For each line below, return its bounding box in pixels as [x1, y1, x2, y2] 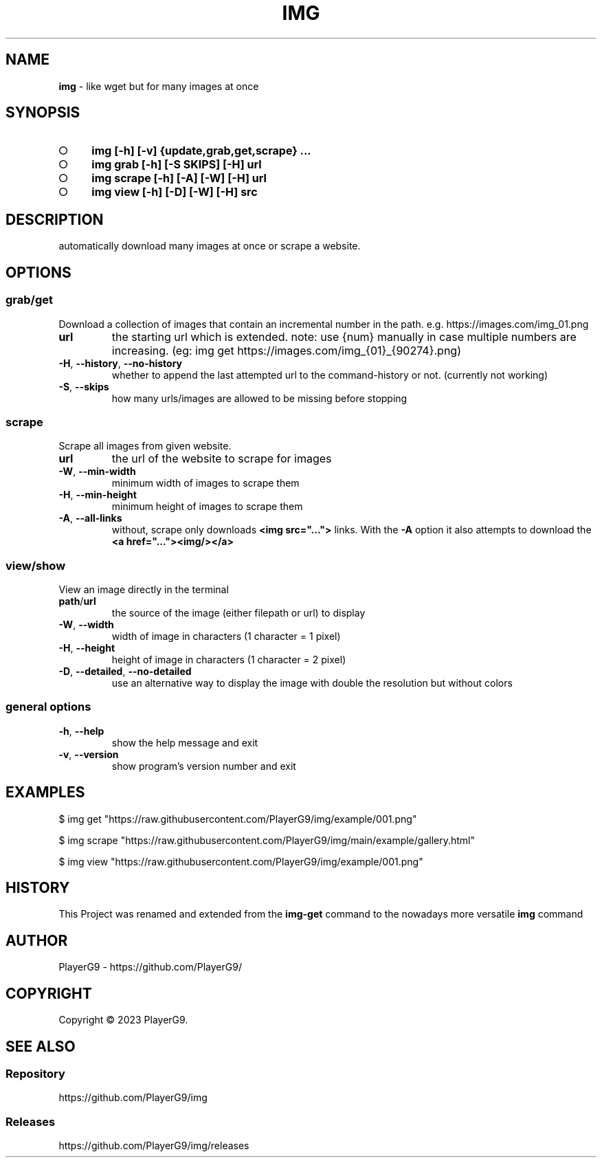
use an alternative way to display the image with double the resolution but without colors [111, 677, 513, 689]
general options [5, 700, 91, 714]
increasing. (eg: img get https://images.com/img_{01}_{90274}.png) [111, 343, 461, 357]
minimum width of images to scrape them [111, 477, 300, 489]
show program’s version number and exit [111, 760, 296, 772]
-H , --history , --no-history [58, 357, 182, 369]
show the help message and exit [111, 736, 258, 749]
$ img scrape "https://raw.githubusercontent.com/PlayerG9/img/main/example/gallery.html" [58, 834, 476, 846]
